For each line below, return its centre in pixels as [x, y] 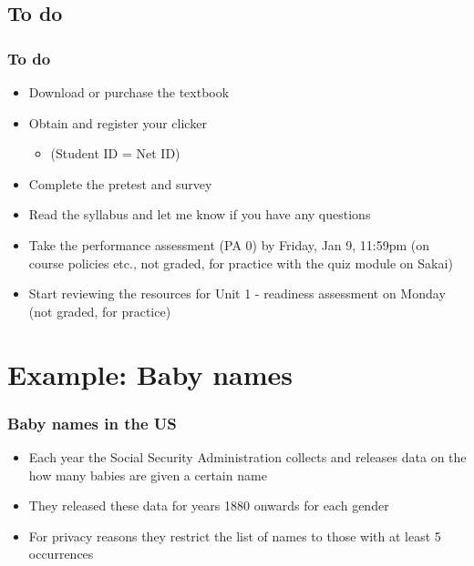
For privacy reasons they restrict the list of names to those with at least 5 [235, 536]
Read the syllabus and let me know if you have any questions [200, 214]
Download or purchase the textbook [129, 92]
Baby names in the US [92, 423]
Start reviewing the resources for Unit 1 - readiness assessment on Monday [237, 293]
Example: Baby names [150, 374]
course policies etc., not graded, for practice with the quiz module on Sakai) [241, 263]
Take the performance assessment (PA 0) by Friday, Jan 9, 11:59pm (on [229, 244]
